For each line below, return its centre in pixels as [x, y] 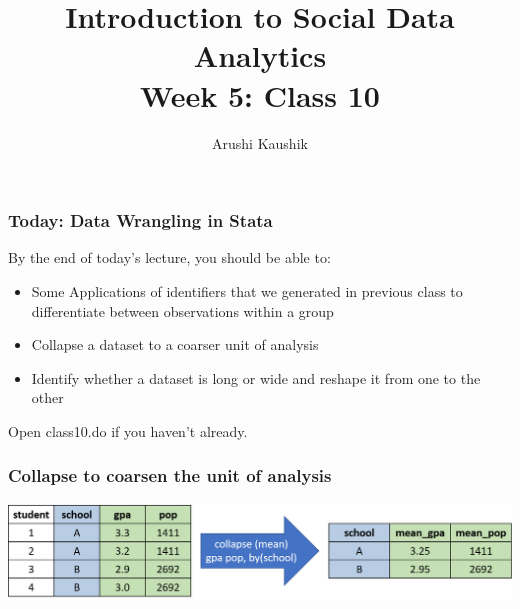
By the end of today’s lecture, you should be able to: [169, 257]
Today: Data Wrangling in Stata [140, 220]
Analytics [260, 55]
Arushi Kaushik [260, 142]
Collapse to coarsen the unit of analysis [170, 475]
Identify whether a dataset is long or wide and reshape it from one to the [256, 377]
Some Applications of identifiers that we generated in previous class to [247, 290]
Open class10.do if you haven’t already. [128, 430]
